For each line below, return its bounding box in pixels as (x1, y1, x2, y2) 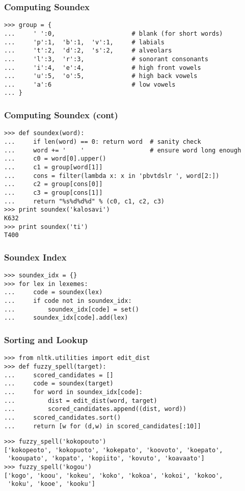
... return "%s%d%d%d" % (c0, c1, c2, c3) (4, 197, 165, 205)
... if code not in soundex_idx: (4, 297, 132, 305)
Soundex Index (4, 250, 67, 263)
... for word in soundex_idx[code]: (4, 388, 143, 396)
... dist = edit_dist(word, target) (4, 397, 157, 404)
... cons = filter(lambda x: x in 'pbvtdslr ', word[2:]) (4, 172, 220, 179)
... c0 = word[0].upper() (4, 155, 106, 163)
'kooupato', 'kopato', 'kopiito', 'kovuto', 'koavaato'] (8, 455, 205, 462)
